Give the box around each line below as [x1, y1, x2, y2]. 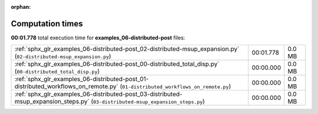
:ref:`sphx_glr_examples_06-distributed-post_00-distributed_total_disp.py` [14, 60, 220, 68]
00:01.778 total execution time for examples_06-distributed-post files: [11, 34, 185, 41]
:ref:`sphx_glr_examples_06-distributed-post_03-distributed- [14, 90, 183, 98]
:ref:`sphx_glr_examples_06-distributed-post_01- [14, 75, 149, 83]
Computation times [11, 18, 83, 29]
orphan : [11, 4, 31, 10]
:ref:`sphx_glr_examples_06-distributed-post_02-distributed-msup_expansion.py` [14, 45, 240, 53]
